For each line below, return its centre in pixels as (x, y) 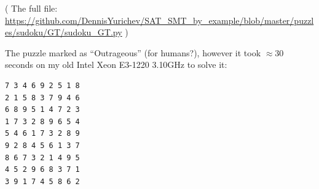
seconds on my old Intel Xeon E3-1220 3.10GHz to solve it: (116, 65)
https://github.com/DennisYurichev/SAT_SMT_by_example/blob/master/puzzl (159, 20)
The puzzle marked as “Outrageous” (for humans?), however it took (133, 52)
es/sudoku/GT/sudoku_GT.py (64, 32)
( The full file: (31, 8)
